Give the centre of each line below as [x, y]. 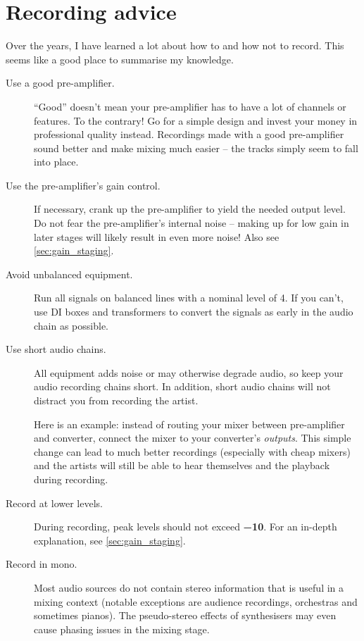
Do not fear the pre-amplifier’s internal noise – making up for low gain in [192, 223]
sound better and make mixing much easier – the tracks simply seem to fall [196, 148]
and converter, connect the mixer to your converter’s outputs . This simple [193, 438]
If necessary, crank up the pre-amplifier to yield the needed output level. [190, 209]
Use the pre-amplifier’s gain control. [83, 185]
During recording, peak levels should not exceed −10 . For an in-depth [186, 527]
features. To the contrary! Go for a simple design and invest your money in [196, 120]
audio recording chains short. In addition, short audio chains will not [182, 386]
